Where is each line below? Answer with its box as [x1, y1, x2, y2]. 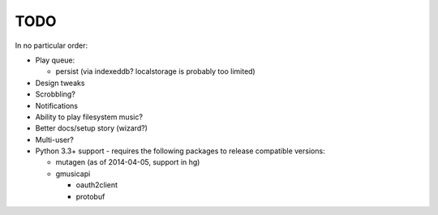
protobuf [75, 191, 105, 201]
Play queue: [35, 55, 75, 65]
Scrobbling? [35, 89, 76, 99]
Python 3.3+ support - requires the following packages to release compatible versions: [35, 146, 325, 156]
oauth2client [75, 180, 118, 190]
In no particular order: [15, 41, 88, 50]
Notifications [35, 101, 79, 110]
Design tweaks [35, 78, 85, 88]
